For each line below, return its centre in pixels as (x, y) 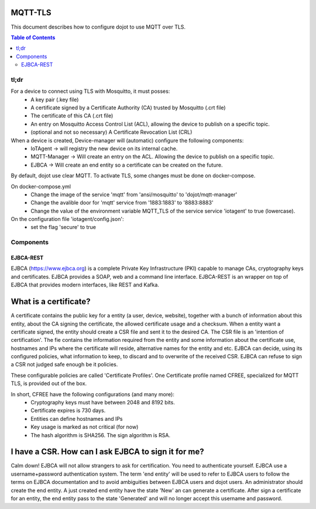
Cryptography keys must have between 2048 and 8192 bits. (103, 403)
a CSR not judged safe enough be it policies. (64, 365)
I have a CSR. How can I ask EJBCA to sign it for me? (107, 452)
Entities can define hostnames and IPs (77, 418)
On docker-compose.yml (41, 186)
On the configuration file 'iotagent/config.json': (67, 219)
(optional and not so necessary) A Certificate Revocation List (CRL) (111, 132)
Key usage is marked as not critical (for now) (85, 427)
